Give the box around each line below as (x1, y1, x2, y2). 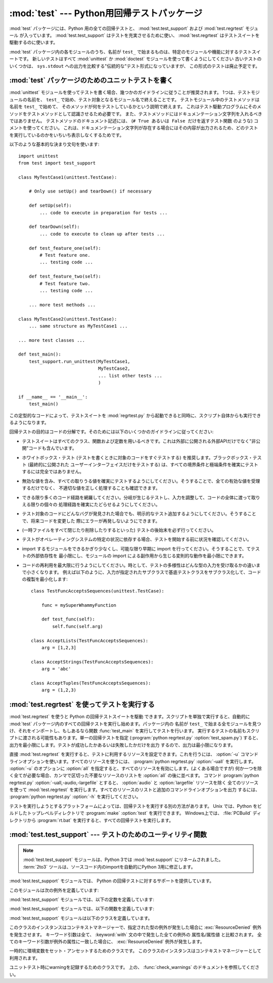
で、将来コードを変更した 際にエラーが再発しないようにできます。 (22, 518, 160, 524)
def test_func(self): (41, 616, 96, 622)
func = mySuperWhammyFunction (41, 602, 116, 608)
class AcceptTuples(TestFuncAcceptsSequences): (31, 680, 151, 686)
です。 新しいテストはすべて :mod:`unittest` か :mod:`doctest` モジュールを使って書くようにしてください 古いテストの (18, 56, 262, 62)
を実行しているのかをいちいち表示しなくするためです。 (9, 132, 124, 138)
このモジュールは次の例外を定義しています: (9, 887, 99, 893)
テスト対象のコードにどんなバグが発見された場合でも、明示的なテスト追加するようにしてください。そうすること (22, 510, 256, 517)
